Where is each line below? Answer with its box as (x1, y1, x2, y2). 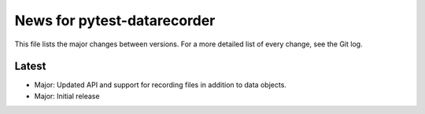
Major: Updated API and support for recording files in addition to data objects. (34, 80, 287, 90)
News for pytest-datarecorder (14, 12, 216, 29)
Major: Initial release (34, 91, 100, 101)
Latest (14, 60, 46, 73)
